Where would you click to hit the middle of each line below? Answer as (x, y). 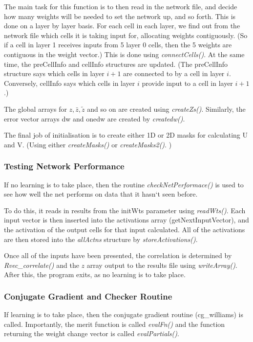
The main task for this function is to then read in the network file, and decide (121, 6)
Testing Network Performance (64, 166)
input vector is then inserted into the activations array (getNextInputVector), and (126, 220)
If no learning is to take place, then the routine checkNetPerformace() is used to (124, 184)
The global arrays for (35, 109)
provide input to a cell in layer (187, 83)
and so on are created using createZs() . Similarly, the (166, 109)
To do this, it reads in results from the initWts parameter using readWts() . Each (125, 210)
